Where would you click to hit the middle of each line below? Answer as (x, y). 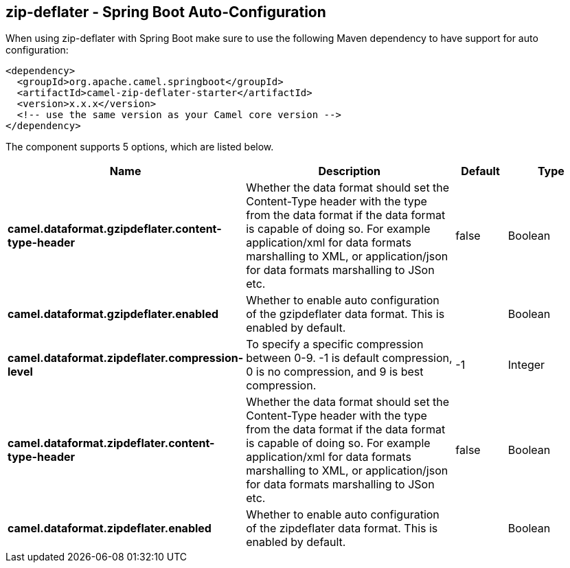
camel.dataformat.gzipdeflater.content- (115, 229)
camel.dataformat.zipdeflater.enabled (110, 529)
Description (349, 171)
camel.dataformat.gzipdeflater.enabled (113, 314)
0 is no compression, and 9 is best (335, 372)
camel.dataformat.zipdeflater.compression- (126, 358)
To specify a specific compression (335, 344)
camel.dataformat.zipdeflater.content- (111, 443)
